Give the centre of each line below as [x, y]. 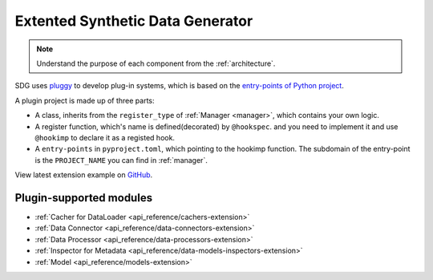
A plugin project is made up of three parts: [85, 100]
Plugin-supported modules [83, 198]
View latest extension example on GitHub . [84, 175]
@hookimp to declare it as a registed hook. [105, 137]
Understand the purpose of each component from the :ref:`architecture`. [156, 63]
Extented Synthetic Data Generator [134, 21]
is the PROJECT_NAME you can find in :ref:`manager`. [121, 160]
